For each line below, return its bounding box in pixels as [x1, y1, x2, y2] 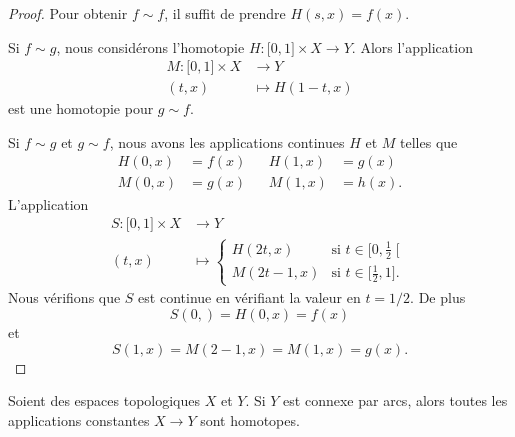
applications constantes [8, 409, 150, 430]
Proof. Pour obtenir [8, 3, 128, 23]
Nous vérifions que [8, 287, 121, 308]
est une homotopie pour [8, 98, 154, 119]
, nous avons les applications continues [109, 131, 345, 152]
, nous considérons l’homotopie [56, 36, 245, 57]
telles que [400, 131, 458, 152]
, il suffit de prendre [164, 3, 286, 23]
